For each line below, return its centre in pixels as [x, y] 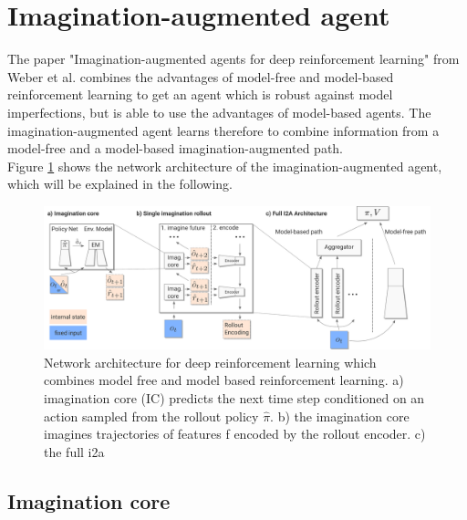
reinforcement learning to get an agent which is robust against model [200, 94]
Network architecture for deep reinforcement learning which [210, 362]
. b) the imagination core [340, 416]
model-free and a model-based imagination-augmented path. [176, 148]
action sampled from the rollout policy [151, 416]
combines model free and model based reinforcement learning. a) [224, 380]
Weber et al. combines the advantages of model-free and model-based [201, 76]
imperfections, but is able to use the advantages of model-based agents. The [219, 112]
